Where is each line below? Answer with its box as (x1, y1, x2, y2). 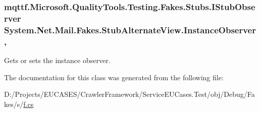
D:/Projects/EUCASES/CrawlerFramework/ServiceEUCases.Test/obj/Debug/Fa (4, 89, 255, 99)
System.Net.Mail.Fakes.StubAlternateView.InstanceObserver (4, 23, 256, 36)
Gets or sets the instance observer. (4, 54, 111, 65)
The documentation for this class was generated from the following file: (4, 72, 224, 82)
